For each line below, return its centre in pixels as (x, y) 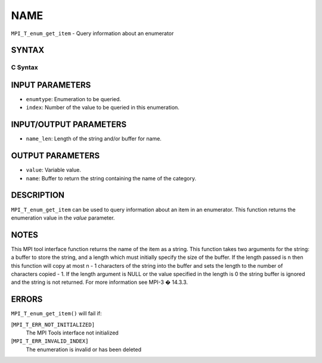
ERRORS (27, 300)
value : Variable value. (54, 170)
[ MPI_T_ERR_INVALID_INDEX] (50, 341)
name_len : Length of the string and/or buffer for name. (94, 139)
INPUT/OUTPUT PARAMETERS (69, 125)
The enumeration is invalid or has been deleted (84, 349)
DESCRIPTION (38, 195)
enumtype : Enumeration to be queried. (74, 99)
